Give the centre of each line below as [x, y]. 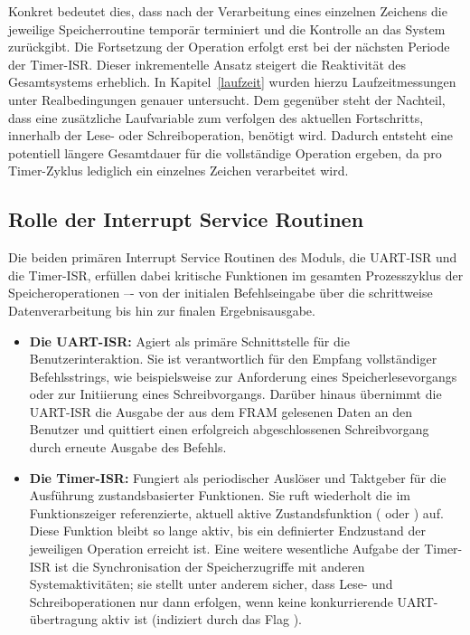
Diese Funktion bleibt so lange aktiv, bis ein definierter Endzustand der [227, 531]
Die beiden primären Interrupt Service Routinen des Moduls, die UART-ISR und [233, 257]
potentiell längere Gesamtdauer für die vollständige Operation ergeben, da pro [225, 152]
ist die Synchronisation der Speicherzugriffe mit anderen [210, 566]
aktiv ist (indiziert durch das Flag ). [202, 619]
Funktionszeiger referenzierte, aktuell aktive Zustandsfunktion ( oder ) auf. [236, 512]
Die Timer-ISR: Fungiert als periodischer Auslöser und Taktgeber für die [238, 477]
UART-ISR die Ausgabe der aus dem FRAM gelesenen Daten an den [221, 411]
